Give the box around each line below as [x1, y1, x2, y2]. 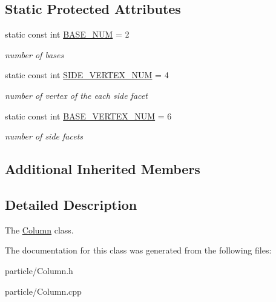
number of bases [5, 48, 64, 61]
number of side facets [5, 130, 84, 143]
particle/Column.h [5, 264, 73, 277]
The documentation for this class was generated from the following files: [5, 244, 272, 257]
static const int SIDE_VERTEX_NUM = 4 [5, 69, 169, 81]
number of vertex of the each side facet [5, 89, 148, 101]
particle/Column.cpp [5, 284, 82, 297]
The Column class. [5, 223, 74, 236]
